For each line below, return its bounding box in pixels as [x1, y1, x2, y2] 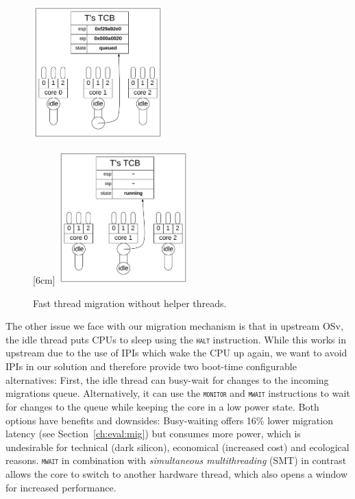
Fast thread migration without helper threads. [33, 295, 227, 310]
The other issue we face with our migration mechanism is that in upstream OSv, [5, 319, 343, 333]
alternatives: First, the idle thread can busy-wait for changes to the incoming [5, 372, 329, 387]
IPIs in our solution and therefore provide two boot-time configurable [5, 359, 297, 374]
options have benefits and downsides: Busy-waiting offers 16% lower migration [5, 413, 333, 427]
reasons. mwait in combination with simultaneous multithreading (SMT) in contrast [5, 453, 347, 467]
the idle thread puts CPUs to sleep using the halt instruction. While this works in [5, 332, 346, 346]
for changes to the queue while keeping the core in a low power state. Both [5, 399, 319, 413]
